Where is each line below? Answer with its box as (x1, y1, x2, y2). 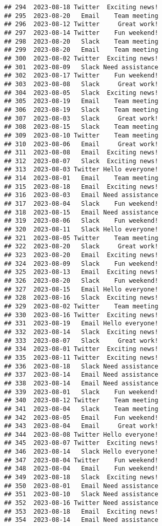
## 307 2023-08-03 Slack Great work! (4, 114, 158, 122)
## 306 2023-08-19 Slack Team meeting (4, 106, 158, 113)
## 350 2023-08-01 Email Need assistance (4, 482, 158, 490)
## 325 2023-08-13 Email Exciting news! (4, 268, 158, 276)
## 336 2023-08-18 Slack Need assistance (4, 362, 158, 370)
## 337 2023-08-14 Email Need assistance (4, 371, 158, 379)
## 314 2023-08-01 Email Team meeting (4, 174, 158, 182)
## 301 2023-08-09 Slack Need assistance (4, 63, 158, 71)
